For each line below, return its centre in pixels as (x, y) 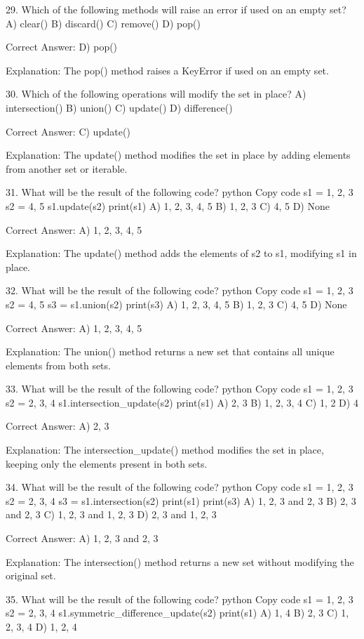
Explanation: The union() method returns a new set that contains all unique (170, 351)
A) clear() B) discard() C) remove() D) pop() (103, 23)
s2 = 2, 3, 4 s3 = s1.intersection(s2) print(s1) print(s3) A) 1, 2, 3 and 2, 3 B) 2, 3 (181, 500)
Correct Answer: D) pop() (62, 47)
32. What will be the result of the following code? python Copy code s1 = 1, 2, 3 (180, 290)
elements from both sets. (58, 365)
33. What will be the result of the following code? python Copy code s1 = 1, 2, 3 (180, 389)
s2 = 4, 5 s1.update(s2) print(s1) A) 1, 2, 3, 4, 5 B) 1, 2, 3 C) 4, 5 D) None (168, 205)
